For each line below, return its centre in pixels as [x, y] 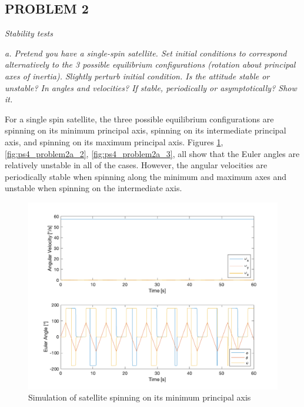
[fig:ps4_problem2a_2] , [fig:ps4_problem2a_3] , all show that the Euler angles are [152, 153]
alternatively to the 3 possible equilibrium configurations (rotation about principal [150, 64]
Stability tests [29, 33]
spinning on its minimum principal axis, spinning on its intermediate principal [146, 130]
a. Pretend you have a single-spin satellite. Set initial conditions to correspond [146, 53]
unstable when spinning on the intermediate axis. [93, 188]
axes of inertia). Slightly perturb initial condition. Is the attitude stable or [137, 76]
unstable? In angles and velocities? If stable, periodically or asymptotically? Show [151, 87]
